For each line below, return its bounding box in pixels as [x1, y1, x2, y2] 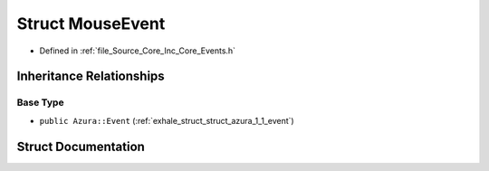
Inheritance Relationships [16, 69, 165, 84]
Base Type [16, 96, 64, 109]
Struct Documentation [16, 138, 145, 154]
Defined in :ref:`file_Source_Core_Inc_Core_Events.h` [39, 45, 235, 56]
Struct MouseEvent [16, 14, 166, 33]
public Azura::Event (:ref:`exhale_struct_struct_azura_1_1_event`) [39, 115, 294, 126]
